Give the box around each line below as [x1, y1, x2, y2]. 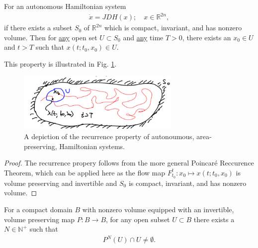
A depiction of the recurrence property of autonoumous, [24, 131, 194, 142]
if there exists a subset [4, 22, 73, 33]
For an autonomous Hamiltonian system [4, 1, 126, 11]
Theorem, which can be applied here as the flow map [4, 167, 166, 177]
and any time [123, 32, 164, 42]
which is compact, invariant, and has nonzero [104, 22, 242, 33]
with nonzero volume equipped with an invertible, [82, 204, 234, 214]
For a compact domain [4, 204, 73, 214]
